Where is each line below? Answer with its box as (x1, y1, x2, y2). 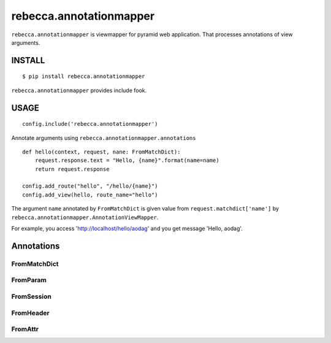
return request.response (34, 166, 110, 172)
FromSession (11, 292, 51, 301)
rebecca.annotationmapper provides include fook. (11, 87, 147, 94)
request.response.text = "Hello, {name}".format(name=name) (34, 157, 220, 164)
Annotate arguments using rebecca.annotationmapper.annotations (11, 134, 196, 141)
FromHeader (11, 309, 50, 317)
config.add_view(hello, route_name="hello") (22, 191, 159, 198)
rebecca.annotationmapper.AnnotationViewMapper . (11, 214, 159, 221)
